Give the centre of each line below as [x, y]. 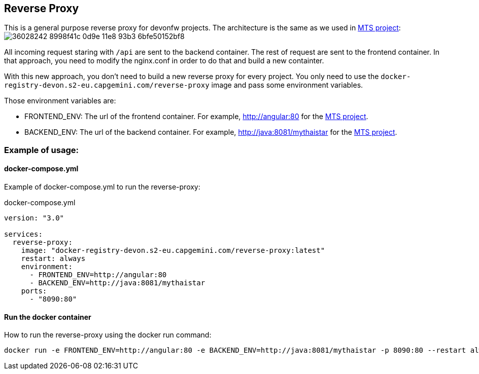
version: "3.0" [34, 218]
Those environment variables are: [60, 101]
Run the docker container [48, 317]
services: [23, 234]
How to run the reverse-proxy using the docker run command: [108, 335]
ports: [34, 291]
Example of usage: [41, 150]
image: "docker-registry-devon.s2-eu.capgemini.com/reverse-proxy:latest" [173, 251]
